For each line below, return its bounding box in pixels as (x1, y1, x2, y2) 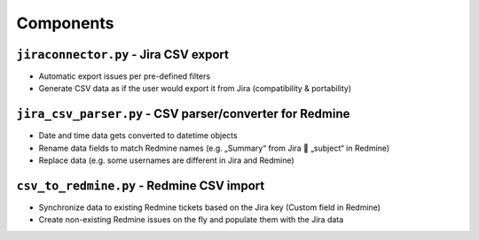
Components (16, 13, 114, 33)
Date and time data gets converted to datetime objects (38, 130, 239, 141)
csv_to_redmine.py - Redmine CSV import (16, 178, 265, 193)
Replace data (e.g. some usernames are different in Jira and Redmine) (38, 155, 294, 166)
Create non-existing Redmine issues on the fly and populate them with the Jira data (38, 214, 344, 225)
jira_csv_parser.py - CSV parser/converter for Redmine (16, 106, 350, 121)
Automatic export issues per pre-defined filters (38, 71, 211, 81)
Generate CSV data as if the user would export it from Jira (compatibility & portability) (38, 83, 352, 94)
